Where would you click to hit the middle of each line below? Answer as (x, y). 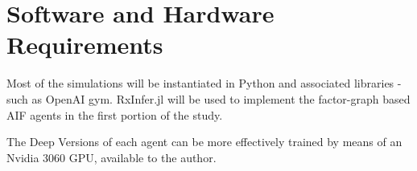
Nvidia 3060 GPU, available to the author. (111, 157)
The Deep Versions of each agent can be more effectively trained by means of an (204, 142)
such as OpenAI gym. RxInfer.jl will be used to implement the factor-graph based (208, 98)
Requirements (85, 45)
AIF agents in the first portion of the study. (115, 114)
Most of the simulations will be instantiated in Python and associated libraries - (204, 83)
